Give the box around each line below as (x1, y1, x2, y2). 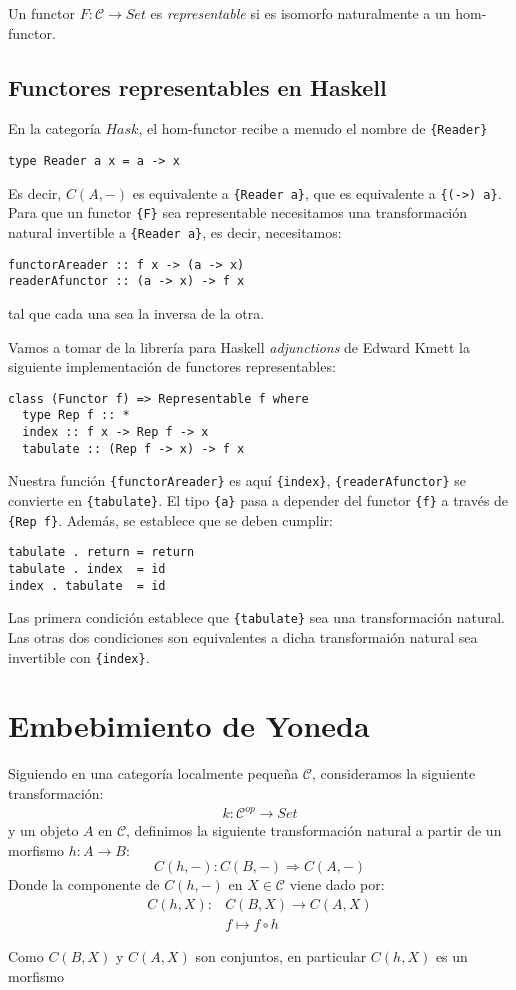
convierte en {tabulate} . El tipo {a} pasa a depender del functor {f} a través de (8, 490, 509, 511)
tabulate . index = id (8, 562, 166, 577)
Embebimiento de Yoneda (8, 705, 370, 746)
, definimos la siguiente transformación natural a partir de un (126, 820, 502, 841)
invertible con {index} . (8, 646, 150, 667)
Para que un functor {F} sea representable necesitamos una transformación (8, 202, 468, 223)
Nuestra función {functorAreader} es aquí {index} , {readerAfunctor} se (8, 470, 467, 491)
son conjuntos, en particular (195, 945, 367, 966)
